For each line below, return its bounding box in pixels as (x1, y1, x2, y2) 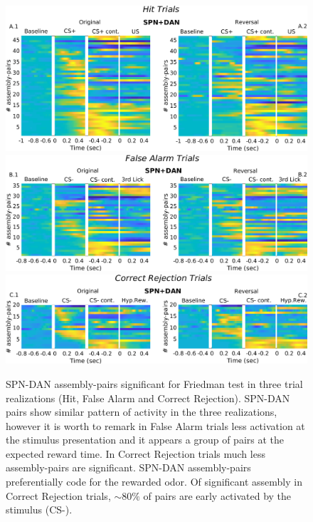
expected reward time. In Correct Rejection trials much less (6, 446, 265, 461)
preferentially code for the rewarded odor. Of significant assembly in (6, 474, 302, 489)
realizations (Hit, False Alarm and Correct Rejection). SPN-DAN (6, 390, 290, 405)
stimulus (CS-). (6, 502, 73, 517)
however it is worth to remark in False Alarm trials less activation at (6, 418, 305, 433)
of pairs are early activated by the (143, 488, 292, 503)
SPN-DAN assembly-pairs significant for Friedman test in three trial (6, 376, 303, 391)
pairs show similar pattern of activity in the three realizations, (6, 404, 277, 419)
